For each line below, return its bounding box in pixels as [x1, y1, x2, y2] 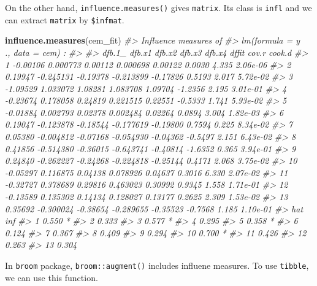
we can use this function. [5, 271, 98, 284]
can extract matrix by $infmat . [5, 13, 124, 26]
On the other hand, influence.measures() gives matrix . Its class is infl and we [5, 1, 312, 14]
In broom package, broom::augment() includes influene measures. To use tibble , [5, 259, 309, 271]
